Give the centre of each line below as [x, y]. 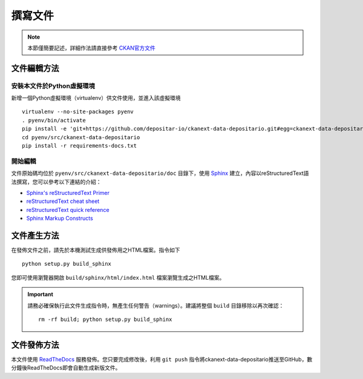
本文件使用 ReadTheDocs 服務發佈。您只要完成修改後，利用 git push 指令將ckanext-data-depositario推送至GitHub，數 [162, 359]
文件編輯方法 [35, 68]
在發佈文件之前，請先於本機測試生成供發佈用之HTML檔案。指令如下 [96, 250]
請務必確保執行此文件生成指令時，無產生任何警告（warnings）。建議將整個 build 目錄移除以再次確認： [156, 305]
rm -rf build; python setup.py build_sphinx [105, 319]
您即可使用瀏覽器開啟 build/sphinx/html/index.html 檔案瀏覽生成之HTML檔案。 [118, 277]
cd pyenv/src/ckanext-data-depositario [81, 137]
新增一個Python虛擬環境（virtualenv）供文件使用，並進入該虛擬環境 [96, 98]
